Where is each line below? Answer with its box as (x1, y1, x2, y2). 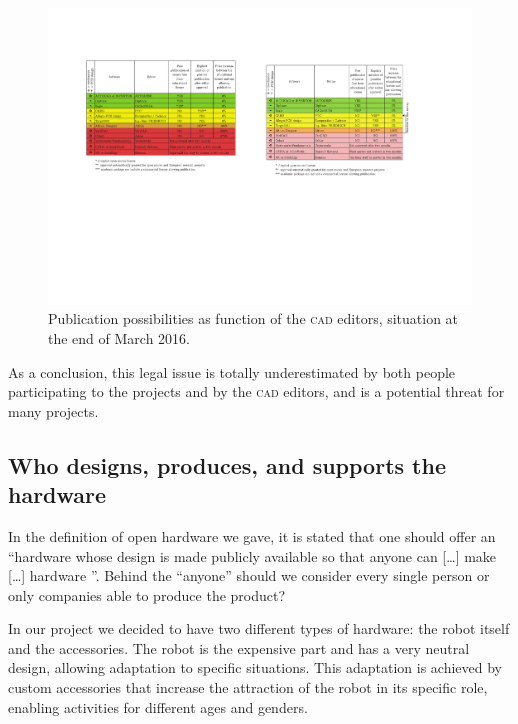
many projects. (8, 400, 99, 421)
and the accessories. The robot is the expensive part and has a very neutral (8, 637, 470, 658)
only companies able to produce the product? (8, 584, 286, 605)
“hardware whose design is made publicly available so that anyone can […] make (8, 545, 497, 566)
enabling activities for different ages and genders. (8, 696, 308, 717)
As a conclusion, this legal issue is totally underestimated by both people (8, 361, 456, 382)
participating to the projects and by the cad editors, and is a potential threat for (8, 381, 505, 402)
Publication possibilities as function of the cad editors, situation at (48, 308, 459, 329)
